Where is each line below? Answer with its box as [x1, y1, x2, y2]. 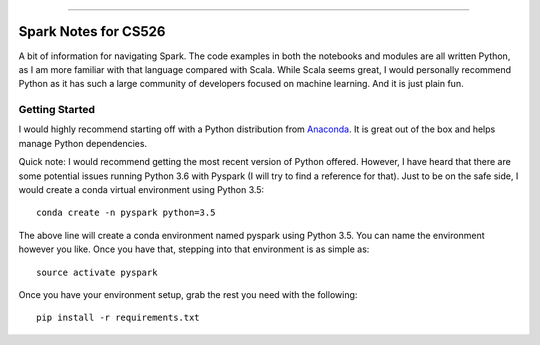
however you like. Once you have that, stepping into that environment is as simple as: [18, 243, 370, 255]
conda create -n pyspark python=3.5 [36, 207, 216, 219]
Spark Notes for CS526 [18, 23, 166, 40]
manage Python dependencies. [18, 137, 148, 149]
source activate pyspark [36, 266, 158, 278]
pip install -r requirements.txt [36, 312, 200, 324]
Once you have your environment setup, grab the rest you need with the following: [18, 288, 358, 300]
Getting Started [18, 103, 95, 117]
